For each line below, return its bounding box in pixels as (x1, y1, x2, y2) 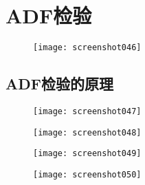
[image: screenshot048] (33, 127, 142, 138)
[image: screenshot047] (33, 106, 142, 116)
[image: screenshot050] (33, 169, 142, 179)
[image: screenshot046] (33, 43, 142, 53)
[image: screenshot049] (33, 149, 142, 159)
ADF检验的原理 (5, 73, 113, 94)
